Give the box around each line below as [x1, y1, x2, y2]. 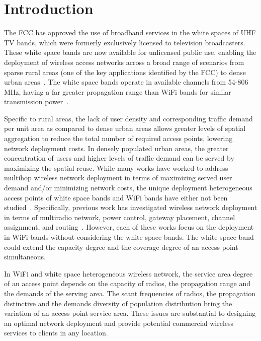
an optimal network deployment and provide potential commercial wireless [4, 317, 234, 328]
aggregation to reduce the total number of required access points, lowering [4, 133, 233, 144]
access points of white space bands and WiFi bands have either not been [4, 192, 228, 202]
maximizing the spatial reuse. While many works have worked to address [4, 162, 228, 173]
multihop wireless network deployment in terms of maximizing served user [4, 172, 232, 183]
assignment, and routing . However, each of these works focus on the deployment [4, 222, 254, 232]
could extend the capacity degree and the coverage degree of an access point [4, 241, 238, 252]
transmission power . [4, 96, 69, 107]
